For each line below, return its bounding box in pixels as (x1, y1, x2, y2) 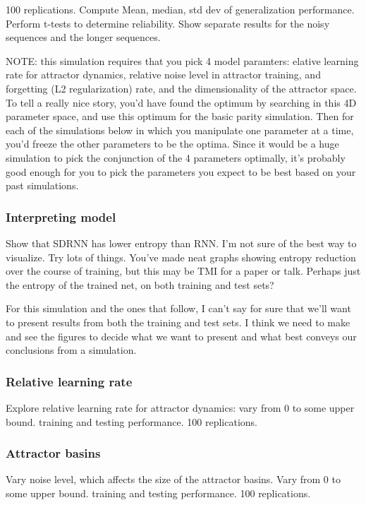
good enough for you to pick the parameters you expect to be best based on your (6, 164, 356, 179)
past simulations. (6, 178, 79, 193)
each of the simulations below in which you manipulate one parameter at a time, (6, 122, 354, 137)
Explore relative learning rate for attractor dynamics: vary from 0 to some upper (6, 400, 355, 415)
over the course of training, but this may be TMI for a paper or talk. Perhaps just (6, 263, 361, 278)
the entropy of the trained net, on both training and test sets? (6, 277, 274, 292)
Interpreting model (6, 208, 116, 225)
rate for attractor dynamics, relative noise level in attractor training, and (6, 67, 321, 82)
